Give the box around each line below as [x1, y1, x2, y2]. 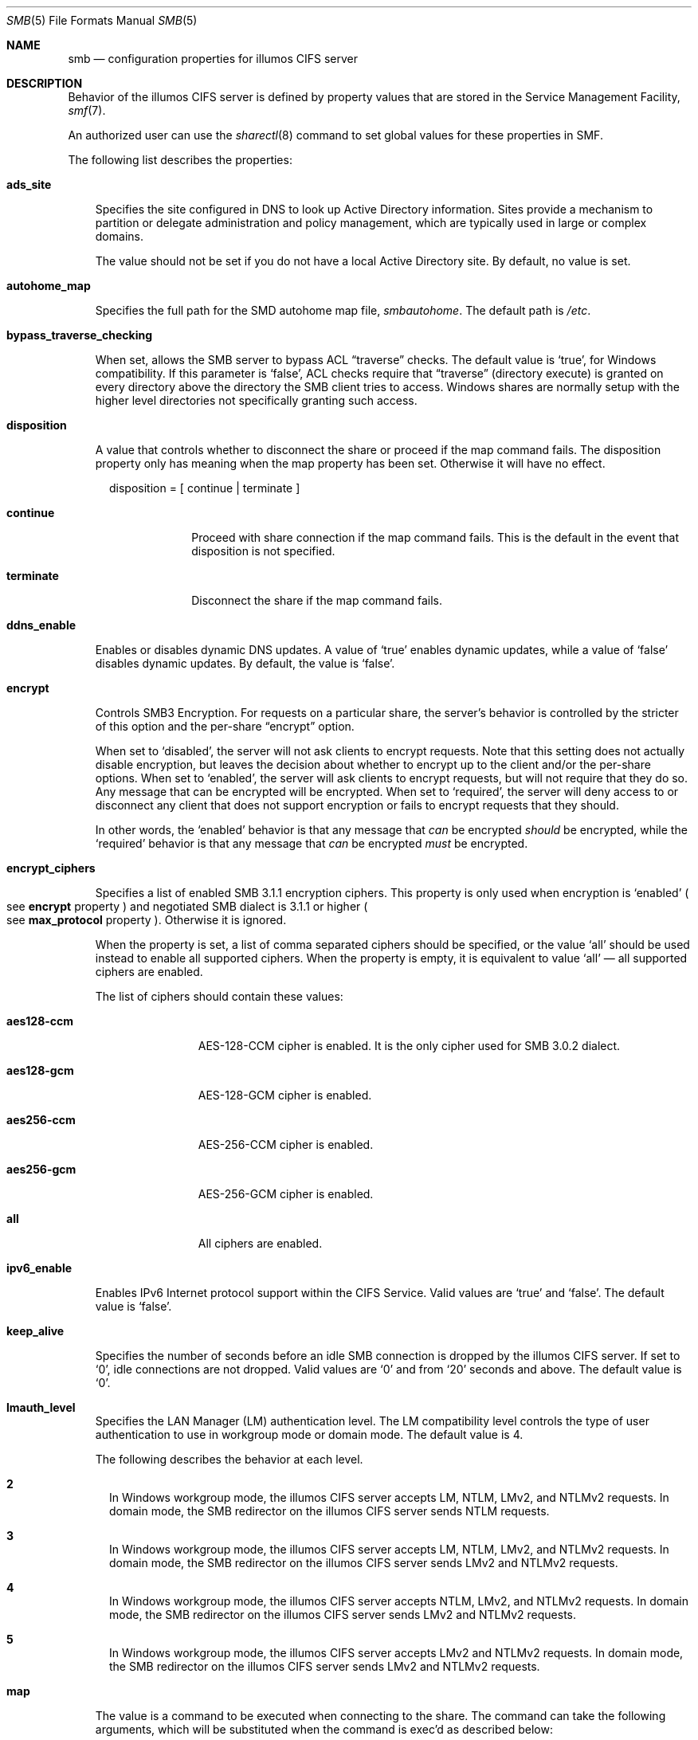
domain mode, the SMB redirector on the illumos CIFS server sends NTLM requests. [109, 1504, 550, 1518]
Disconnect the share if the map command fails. [191, 594, 443, 607]
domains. [95, 229, 143, 243]
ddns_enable [6, 618, 76, 632]
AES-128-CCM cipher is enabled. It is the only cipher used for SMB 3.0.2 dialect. [198, 1039, 621, 1052]
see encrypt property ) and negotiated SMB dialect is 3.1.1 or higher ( [6, 899, 368, 913]
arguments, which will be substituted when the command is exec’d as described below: [95, 1722, 553, 1736]
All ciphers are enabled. [198, 1236, 323, 1250]
